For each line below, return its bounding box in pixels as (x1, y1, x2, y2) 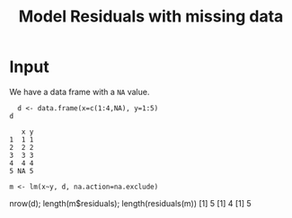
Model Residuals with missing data (18, 6, 284, 27)
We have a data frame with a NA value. (9, 86, 150, 97)
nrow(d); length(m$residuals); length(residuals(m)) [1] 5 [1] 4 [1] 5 (9, 197, 252, 208)
